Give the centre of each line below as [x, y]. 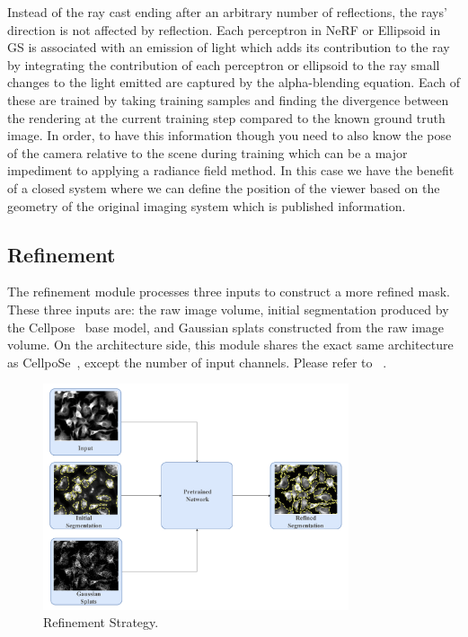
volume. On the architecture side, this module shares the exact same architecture [230, 345]
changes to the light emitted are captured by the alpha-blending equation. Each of [234, 82]
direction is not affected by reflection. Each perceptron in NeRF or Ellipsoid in [224, 29]
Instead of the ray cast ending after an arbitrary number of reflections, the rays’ [227, 12]
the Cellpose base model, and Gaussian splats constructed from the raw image [226, 327]
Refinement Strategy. [101, 622]
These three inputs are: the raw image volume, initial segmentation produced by [228, 309]
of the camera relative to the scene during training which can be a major [208, 152]
